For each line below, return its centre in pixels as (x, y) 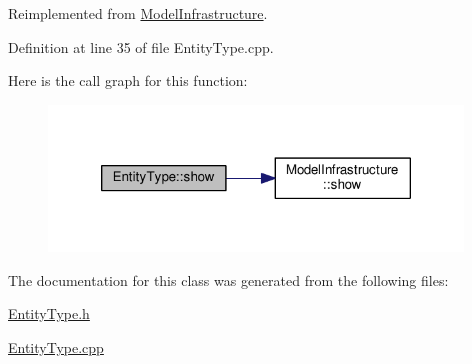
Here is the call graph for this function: (128, 80)
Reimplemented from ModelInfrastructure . (138, 13)
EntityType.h (49, 313)
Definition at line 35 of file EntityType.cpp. (141, 46)
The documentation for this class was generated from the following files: (228, 279)
